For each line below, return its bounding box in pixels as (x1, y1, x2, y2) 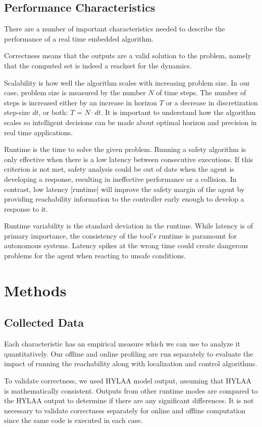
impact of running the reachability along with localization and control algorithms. (4, 358, 257, 369)
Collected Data (4, 315, 84, 330)
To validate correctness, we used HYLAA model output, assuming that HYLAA (4, 375, 252, 386)
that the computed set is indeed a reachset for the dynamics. (4, 60, 192, 70)
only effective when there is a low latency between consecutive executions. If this (4, 153, 253, 164)
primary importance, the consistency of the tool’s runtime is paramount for (4, 230, 237, 241)
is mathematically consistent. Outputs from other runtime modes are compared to (4, 385, 258, 396)
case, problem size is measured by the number (4, 87, 146, 98)
